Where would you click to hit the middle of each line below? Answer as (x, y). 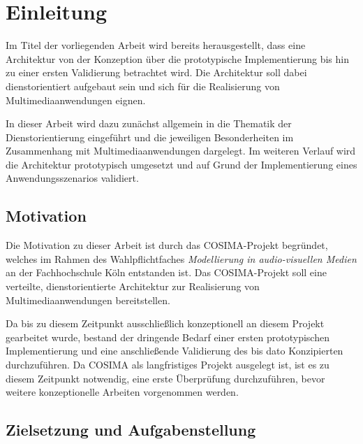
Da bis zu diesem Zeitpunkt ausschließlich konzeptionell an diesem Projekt (165, 323)
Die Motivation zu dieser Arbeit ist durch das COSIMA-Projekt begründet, (167, 245)
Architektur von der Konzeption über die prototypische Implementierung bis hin (177, 58)
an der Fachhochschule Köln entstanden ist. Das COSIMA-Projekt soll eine (166, 272)
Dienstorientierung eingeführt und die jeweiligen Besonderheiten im (150, 137)
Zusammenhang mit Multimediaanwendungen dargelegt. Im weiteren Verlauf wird (181, 151)
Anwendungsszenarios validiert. (72, 178)
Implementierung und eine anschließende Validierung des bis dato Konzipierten (175, 351)
